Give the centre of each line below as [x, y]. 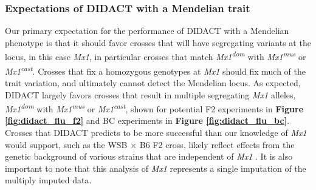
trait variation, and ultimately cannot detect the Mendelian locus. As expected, [153, 82]
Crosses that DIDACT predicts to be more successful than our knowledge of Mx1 [156, 132]
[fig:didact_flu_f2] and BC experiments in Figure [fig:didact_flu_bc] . [147, 120]
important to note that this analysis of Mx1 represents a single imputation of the [156, 168]
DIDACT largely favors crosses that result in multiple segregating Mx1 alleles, [150, 94]
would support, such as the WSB [66, 144]
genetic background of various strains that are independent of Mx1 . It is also [149, 156]
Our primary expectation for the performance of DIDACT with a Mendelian [147, 31]
